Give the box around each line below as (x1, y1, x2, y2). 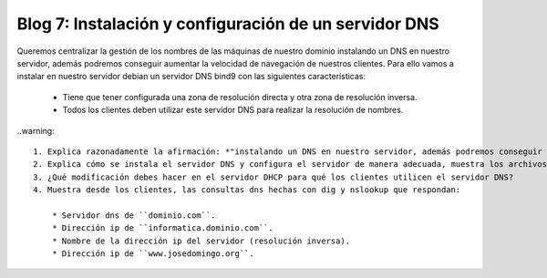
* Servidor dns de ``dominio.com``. (51, 210, 216, 221)
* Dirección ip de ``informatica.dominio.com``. (51, 223, 273, 233)
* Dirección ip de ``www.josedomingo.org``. (51, 249, 254, 259)
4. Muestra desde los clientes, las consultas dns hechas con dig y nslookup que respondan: (33, 185, 461, 195)
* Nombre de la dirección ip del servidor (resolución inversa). (51, 235, 351, 246)
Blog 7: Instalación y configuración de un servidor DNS (16, 14, 439, 34)
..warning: (16, 125, 55, 136)
